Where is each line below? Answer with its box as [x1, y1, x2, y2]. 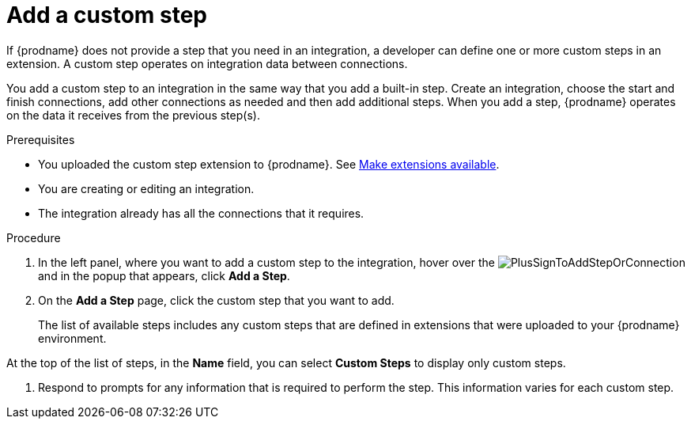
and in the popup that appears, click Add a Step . [38, 268, 290, 283]
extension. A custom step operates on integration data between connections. [6, 56, 408, 70]
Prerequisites [6, 132, 75, 146]
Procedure [6, 230, 61, 245]
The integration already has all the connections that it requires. [38, 206, 364, 220]
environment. [38, 331, 107, 345]
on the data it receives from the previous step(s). [6, 108, 260, 122]
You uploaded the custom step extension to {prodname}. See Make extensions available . [38, 157, 500, 171]
